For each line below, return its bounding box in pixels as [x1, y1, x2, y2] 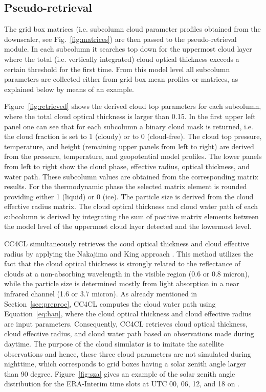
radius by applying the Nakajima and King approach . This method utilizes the [4, 248, 253, 259]
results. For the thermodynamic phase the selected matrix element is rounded [4, 181, 247, 192]
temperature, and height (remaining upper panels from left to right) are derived [4, 141, 254, 151]
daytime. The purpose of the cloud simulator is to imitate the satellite [4, 338, 224, 349]
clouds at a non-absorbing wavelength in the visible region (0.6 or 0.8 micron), [4, 268, 250, 279]
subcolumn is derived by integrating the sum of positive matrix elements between [4, 211, 259, 221]
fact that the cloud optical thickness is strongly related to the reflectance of [4, 258, 241, 269]
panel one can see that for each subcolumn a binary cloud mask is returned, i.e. [4, 121, 253, 131]
